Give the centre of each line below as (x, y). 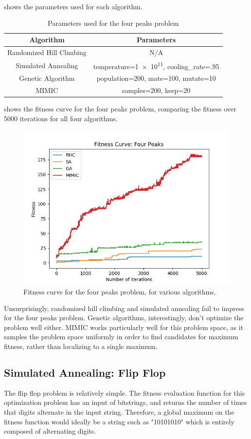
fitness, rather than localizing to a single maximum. (81, 346)
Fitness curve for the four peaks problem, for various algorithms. (120, 292)
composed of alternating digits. (50, 431)
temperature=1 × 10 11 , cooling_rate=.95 (156, 65)
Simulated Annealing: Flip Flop (85, 373)
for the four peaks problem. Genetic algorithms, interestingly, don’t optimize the (124, 318)
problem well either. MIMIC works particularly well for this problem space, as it (124, 327)
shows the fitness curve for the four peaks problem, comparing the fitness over (120, 109)
